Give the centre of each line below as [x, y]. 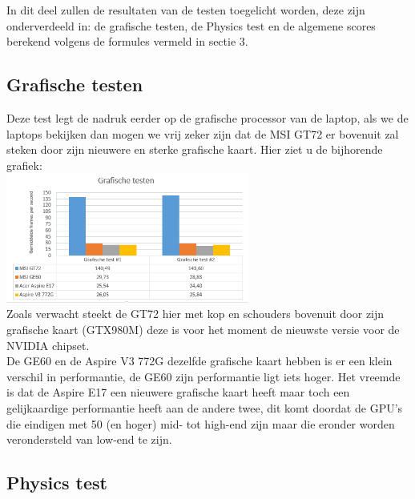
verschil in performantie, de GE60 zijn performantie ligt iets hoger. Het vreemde [203, 376]
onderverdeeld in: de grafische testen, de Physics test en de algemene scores [191, 25]
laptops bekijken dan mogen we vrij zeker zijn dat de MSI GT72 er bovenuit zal [203, 133]
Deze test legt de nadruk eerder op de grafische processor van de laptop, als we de [207, 117]
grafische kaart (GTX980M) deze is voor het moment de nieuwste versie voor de [203, 330]
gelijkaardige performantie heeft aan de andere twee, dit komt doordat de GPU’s [205, 408]
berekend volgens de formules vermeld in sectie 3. [127, 41]
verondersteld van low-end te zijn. [89, 439]
